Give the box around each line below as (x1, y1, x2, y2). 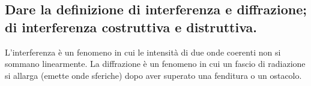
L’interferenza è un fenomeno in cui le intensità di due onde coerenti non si (5, 45, 281, 58)
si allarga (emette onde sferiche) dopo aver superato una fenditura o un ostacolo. (5, 69, 302, 81)
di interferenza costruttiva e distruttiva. (5, 17, 257, 36)
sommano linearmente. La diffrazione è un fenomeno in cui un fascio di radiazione (5, 57, 306, 70)
